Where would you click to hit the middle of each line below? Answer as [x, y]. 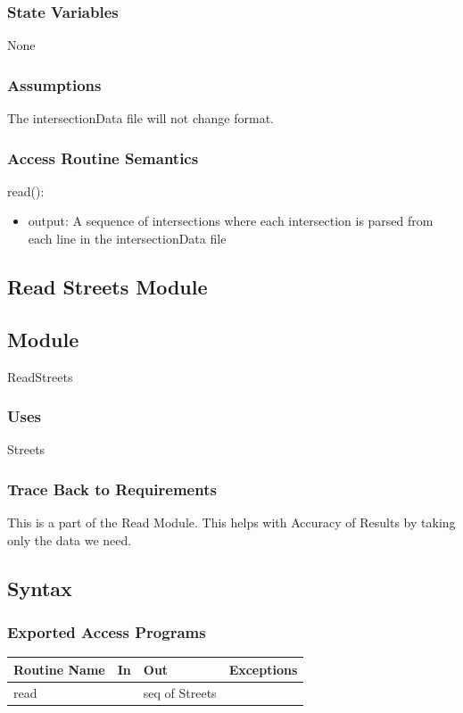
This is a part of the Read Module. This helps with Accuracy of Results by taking [231, 522]
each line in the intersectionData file [127, 239]
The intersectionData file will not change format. [141, 118]
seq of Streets [180, 692]
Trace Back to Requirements [112, 489]
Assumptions [54, 84]
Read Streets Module [107, 287]
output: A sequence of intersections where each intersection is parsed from [231, 221]
